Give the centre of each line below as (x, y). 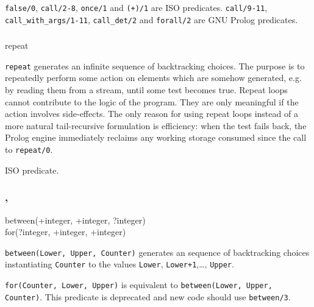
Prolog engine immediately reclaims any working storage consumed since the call (156, 137)
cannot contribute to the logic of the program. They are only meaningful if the (152, 101)
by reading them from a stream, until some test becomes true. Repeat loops (146, 90)
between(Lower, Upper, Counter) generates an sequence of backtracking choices (157, 252)
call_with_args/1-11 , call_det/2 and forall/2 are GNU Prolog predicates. (152, 19)
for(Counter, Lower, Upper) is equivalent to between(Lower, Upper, (139, 285)
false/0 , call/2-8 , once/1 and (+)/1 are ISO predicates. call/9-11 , (136, 7)
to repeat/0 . (29, 150)
